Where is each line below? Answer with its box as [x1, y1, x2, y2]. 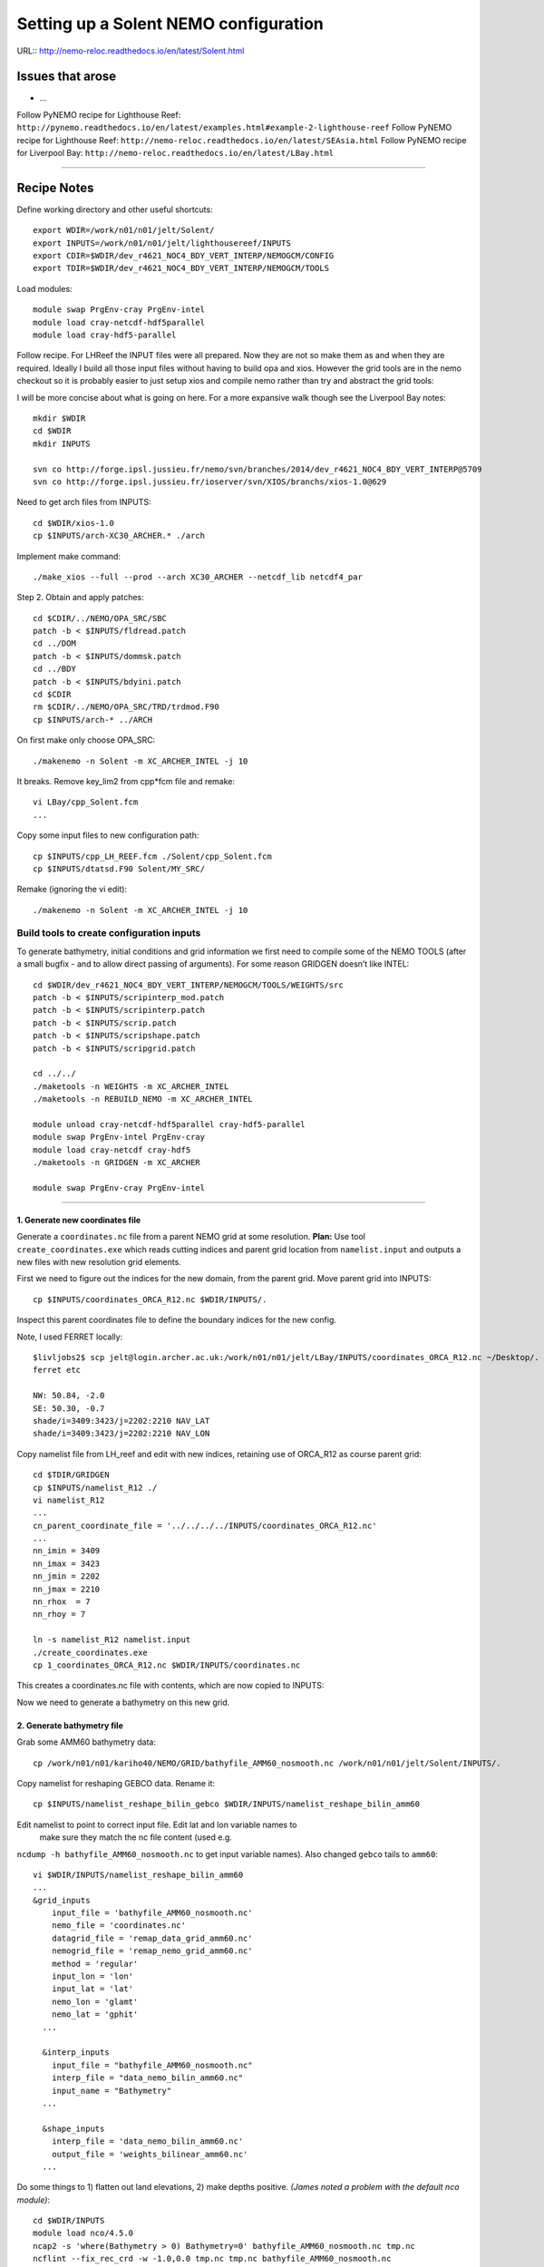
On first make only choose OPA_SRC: [16, 735, 156, 745]
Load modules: [16, 283, 73, 294]
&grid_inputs [33, 1895, 91, 1905]
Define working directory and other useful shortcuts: [16, 204, 213, 215]
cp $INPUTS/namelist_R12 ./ [33, 1483, 158, 1493]
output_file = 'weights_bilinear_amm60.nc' [51, 2149, 248, 2159]
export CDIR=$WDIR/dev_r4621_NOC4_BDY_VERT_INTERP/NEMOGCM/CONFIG [33, 250, 335, 261]
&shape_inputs [42, 2123, 105, 2134]
